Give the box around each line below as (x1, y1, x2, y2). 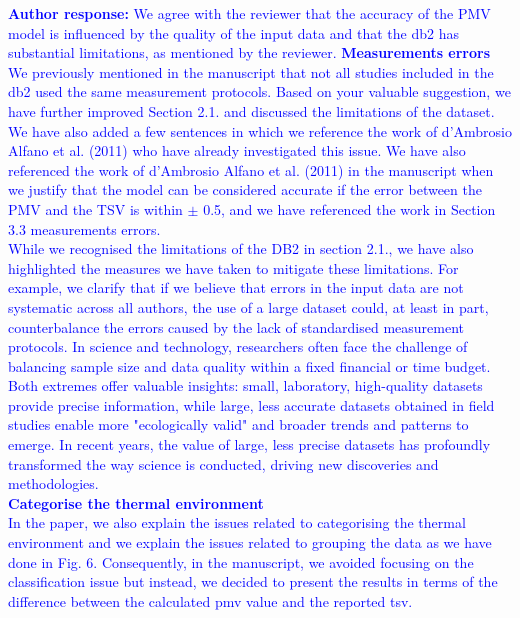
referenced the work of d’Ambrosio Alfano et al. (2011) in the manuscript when (8, 159, 494, 180)
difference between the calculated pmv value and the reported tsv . (8, 590, 413, 611)
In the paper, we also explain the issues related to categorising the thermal (8, 512, 466, 533)
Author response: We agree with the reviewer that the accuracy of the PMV (8, 3, 491, 23)
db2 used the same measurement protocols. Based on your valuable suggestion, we (8, 81, 511, 102)
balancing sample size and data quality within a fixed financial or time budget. (8, 355, 491, 376)
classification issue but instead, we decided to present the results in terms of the (8, 571, 498, 592)
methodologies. (8, 473, 99, 494)
